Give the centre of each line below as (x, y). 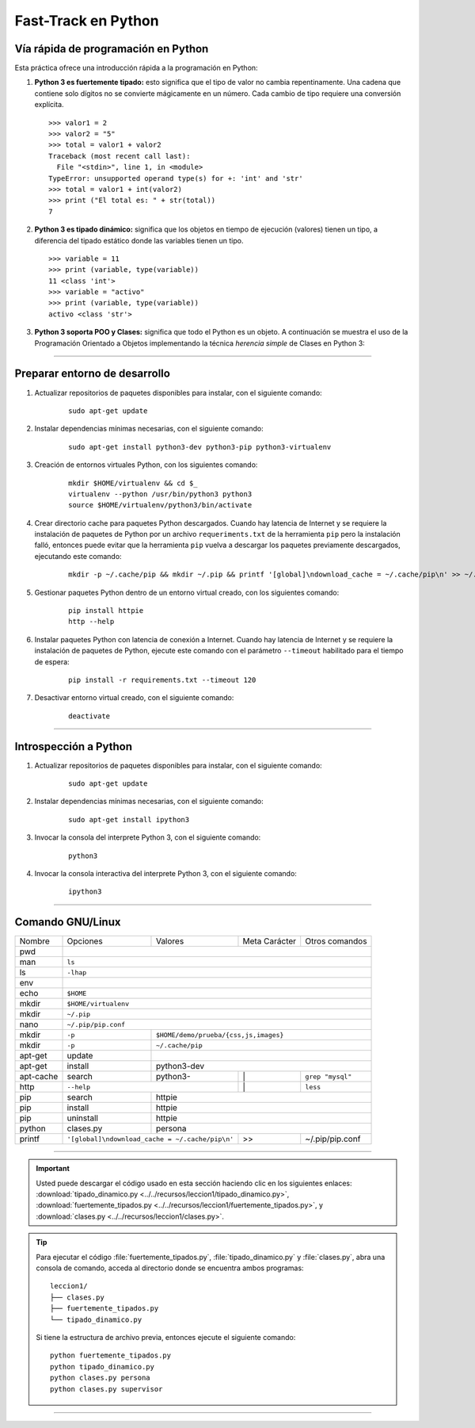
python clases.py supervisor (106, 1389)
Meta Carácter (270, 941)
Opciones (85, 941)
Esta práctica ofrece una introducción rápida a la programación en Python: (136, 68)
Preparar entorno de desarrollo (92, 374)
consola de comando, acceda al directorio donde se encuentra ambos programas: (170, 1268)
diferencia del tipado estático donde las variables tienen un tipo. (139, 240)
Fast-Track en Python (87, 21)
